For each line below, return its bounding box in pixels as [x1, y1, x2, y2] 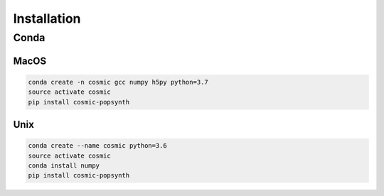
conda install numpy [28, 161, 100, 170]
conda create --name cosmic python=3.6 [28, 142, 167, 150]
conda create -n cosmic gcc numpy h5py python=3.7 [28, 78, 209, 86]
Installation [13, 11, 81, 26]
